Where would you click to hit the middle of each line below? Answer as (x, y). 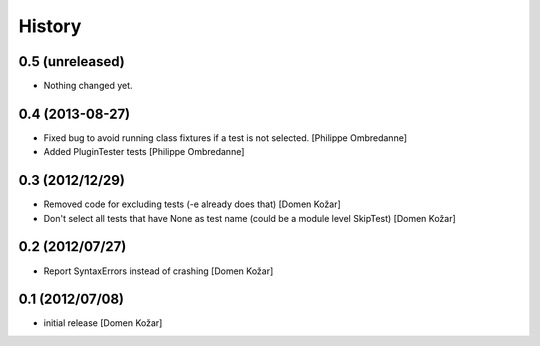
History (50, 26)
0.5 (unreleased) (71, 61)
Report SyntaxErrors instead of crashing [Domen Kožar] (158, 271)
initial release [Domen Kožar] (103, 323)
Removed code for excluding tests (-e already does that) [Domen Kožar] (192, 204)
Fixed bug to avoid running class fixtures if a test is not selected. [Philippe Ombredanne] (225, 137)
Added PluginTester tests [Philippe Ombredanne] (144, 152)
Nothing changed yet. (88, 86)
